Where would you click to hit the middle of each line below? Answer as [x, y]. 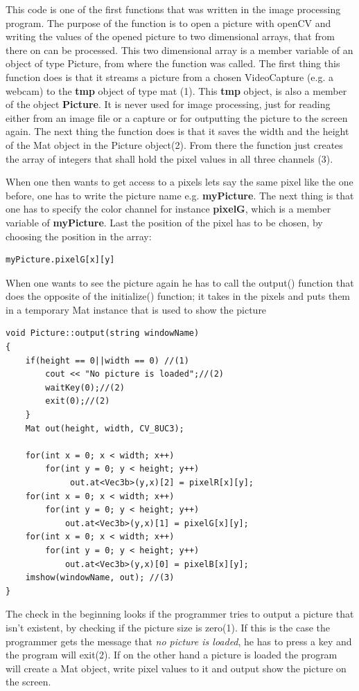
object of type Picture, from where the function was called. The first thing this [173, 63]
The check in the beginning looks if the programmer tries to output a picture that [180, 614]
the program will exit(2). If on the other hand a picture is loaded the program [172, 655]
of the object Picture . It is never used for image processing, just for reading [168, 104]
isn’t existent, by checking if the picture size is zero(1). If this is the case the [168, 627]
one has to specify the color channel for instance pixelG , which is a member [168, 209]
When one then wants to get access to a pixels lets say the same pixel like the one [179, 182]
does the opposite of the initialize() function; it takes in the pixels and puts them [178, 296]
